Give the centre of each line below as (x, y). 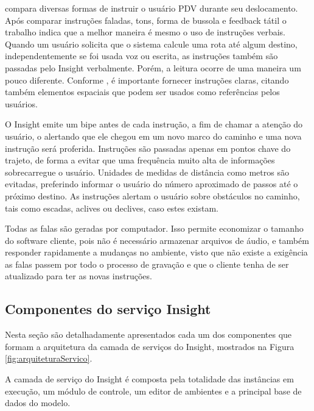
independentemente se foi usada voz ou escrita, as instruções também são (141, 56)
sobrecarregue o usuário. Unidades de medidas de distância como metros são (147, 172)
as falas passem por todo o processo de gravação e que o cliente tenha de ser (147, 264)
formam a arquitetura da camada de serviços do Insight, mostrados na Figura (150, 346)
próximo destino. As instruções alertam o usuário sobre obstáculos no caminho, (152, 195)
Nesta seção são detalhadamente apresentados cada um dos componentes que (148, 334)
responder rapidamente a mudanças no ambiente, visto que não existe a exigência (156, 252)
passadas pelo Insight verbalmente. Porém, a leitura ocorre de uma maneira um (153, 67)
